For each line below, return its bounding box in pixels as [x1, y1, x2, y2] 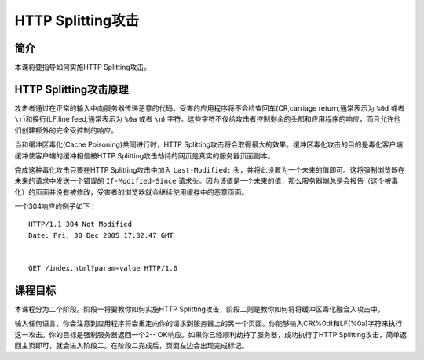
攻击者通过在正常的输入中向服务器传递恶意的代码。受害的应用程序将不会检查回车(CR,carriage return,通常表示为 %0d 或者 [14, 103, 405, 113]
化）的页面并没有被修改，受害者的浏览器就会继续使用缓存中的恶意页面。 [14, 187, 249, 196]
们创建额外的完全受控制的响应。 [14, 125, 118, 135]
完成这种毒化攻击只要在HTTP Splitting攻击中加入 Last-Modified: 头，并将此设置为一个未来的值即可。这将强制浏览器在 [14, 165, 405, 174]
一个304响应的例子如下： [14, 202, 97, 211]
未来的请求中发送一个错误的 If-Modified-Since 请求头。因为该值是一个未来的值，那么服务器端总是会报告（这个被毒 [14, 176, 399, 186]
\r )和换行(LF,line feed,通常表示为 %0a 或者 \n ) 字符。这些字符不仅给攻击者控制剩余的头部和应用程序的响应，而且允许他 [14, 115, 401, 124]
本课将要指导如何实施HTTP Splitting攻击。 [14, 63, 152, 72]
